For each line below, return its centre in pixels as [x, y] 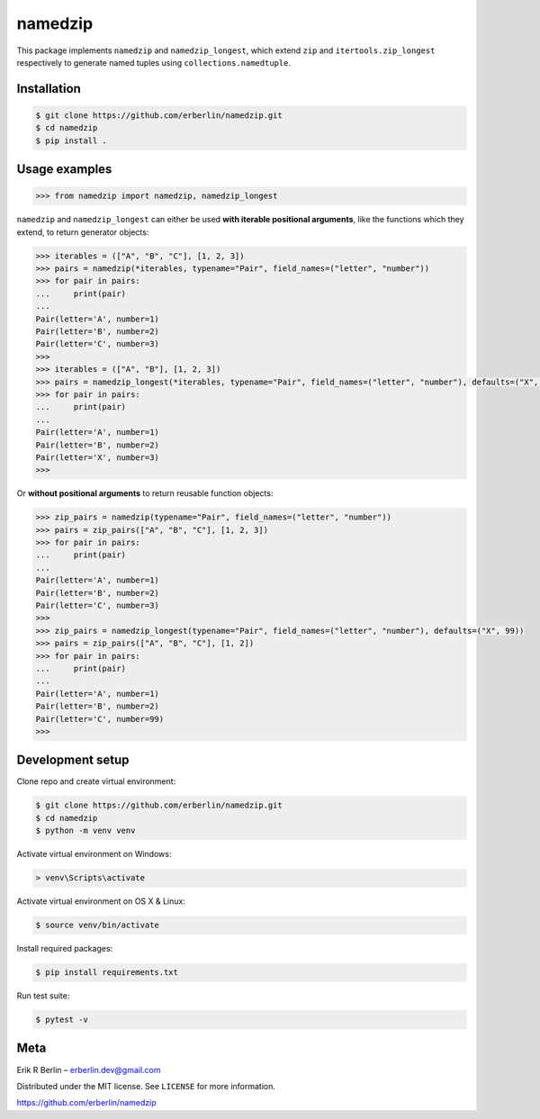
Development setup [73, 760]
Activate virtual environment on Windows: [94, 854]
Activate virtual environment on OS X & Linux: [101, 901]
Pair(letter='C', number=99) [100, 719]
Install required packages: [65, 949]
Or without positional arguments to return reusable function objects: [145, 493]
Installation [49, 89]
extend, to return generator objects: [83, 232]
